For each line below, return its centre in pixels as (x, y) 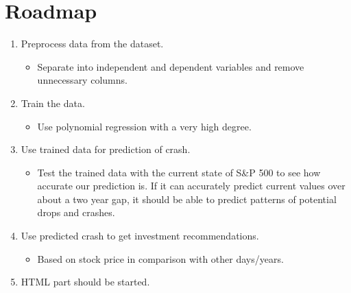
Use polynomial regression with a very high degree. (144, 126)
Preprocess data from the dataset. (92, 44)
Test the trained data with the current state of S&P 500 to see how (179, 172)
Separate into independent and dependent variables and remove (171, 66)
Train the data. (53, 103)
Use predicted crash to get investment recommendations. (140, 236)
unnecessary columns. (82, 80)
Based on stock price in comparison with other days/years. (160, 258)
